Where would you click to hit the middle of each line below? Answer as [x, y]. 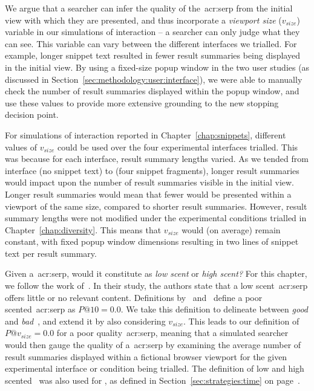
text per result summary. [51, 253]
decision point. [32, 115]
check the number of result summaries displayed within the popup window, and [152, 91]
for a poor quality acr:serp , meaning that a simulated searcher [172, 333]
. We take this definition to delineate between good [214, 309]
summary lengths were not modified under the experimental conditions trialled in [156, 218]
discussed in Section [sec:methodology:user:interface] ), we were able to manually [154, 79]
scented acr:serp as [40, 309]
